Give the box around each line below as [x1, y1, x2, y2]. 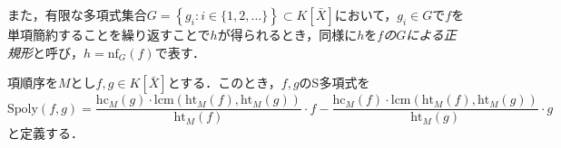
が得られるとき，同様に [217, 25, 358, 43]
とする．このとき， [167, 73, 281, 92]
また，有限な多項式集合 [7, 5, 147, 23]
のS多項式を [299, 73, 370, 92]
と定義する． [7, 124, 84, 143]
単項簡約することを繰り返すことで [7, 25, 211, 43]
